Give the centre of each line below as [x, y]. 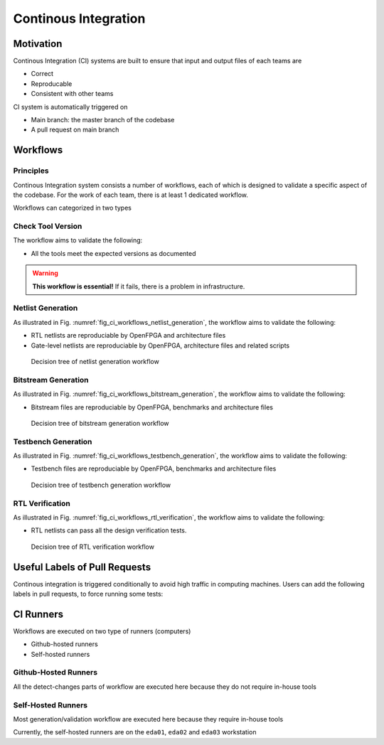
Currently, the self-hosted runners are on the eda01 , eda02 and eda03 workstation [135, 732]
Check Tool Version [48, 226]
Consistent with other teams [72, 94]
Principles [31, 171]
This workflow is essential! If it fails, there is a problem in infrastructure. [139, 286]
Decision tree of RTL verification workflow [92, 547]
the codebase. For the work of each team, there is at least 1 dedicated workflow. [130, 195]
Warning [45, 273]
